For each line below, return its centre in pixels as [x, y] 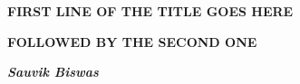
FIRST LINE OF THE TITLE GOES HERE [150, 11]
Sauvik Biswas [53, 72]
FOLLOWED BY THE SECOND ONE [132, 41]
